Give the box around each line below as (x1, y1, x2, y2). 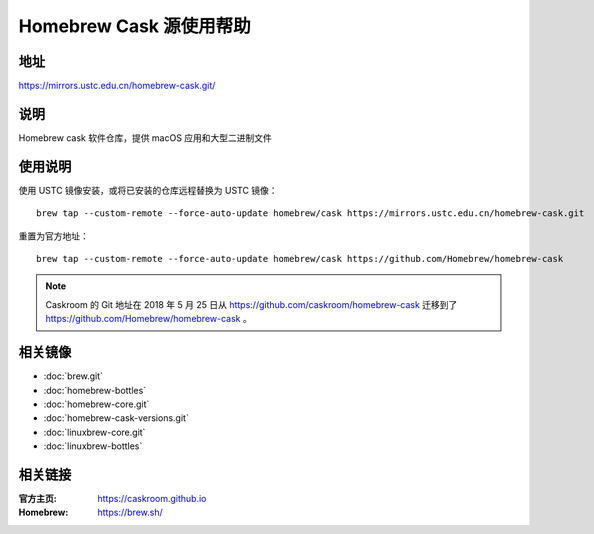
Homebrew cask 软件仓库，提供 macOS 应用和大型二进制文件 (18, 131, 272, 144)
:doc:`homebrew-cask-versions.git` (43, 412, 189, 424)
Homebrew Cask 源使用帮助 (18, 15, 251, 37)
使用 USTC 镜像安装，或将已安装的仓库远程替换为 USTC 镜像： (18, 184, 279, 196)
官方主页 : (18, 492, 57, 504)
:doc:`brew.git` (43, 370, 104, 382)
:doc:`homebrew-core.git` (43, 398, 150, 410)
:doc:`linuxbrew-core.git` (43, 426, 146, 438)
